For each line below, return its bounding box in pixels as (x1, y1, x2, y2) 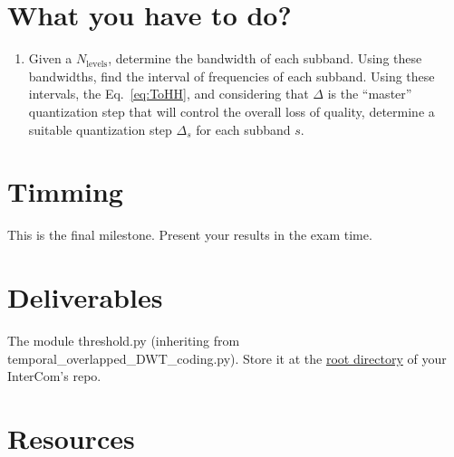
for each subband (196, 119, 291, 138)
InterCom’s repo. (7, 367, 101, 386)
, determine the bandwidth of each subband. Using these (108, 49, 422, 68)
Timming (7, 173, 123, 210)
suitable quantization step (28, 119, 172, 138)
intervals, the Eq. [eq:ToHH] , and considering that (28, 84, 309, 103)
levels (86, 59, 108, 69)
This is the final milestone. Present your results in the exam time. (7, 225, 372, 244)
